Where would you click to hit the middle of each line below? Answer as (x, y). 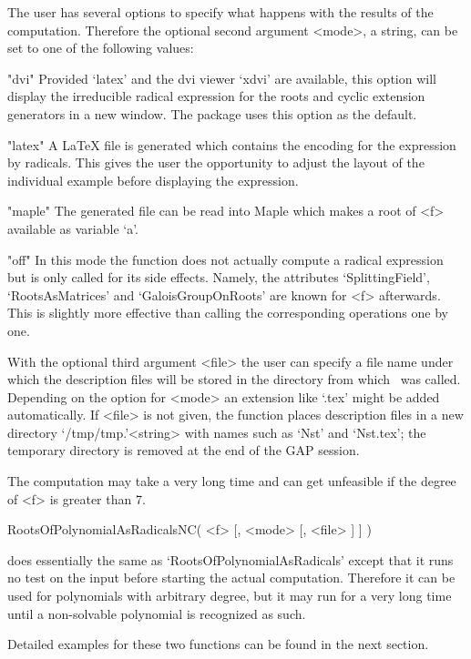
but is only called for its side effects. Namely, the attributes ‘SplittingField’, (219, 277)
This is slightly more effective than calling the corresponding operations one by (228, 313)
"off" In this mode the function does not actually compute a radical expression (225, 259)
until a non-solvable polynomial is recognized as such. (157, 613)
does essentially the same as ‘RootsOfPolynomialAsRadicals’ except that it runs (230, 559)
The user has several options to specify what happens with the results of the (220, 12)
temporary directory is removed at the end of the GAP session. (184, 450)
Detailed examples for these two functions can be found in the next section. (218, 644)
